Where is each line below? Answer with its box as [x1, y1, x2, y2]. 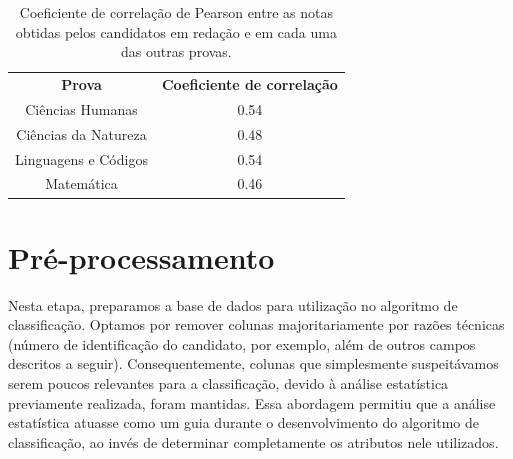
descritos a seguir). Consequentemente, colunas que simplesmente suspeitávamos [8, 353, 499, 374]
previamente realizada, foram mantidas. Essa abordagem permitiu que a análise [8, 392, 496, 413]
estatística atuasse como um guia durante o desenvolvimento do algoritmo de [8, 412, 479, 433]
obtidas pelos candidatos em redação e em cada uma [15, 21, 337, 42]
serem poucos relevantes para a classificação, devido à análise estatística [8, 373, 449, 393]
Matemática [45, 173, 118, 194]
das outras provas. [121, 41, 232, 62]
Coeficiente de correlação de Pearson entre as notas [19, 2, 333, 22]
